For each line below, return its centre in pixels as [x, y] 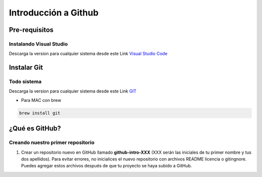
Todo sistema [25, 81]
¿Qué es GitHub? [35, 129]
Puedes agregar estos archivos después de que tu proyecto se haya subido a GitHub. [106, 166]
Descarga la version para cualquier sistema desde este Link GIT [73, 91]
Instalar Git [26, 68]
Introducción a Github [54, 13]
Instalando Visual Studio [38, 44]
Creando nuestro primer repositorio [52, 143]
